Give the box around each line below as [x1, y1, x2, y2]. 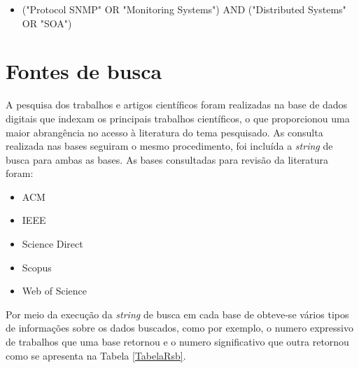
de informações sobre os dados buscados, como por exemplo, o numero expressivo [6, 320, 353, 335]
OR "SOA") [22, 15, 72, 30]
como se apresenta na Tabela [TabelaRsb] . [6, 348, 186, 362]
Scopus [22, 260, 52, 274]
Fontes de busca [6, 57, 162, 85]
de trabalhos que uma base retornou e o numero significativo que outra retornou [6, 334, 349, 349]
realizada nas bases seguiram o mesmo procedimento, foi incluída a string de [6, 139, 333, 153]
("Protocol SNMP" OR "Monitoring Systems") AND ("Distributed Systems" [22, 2, 346, 16]
